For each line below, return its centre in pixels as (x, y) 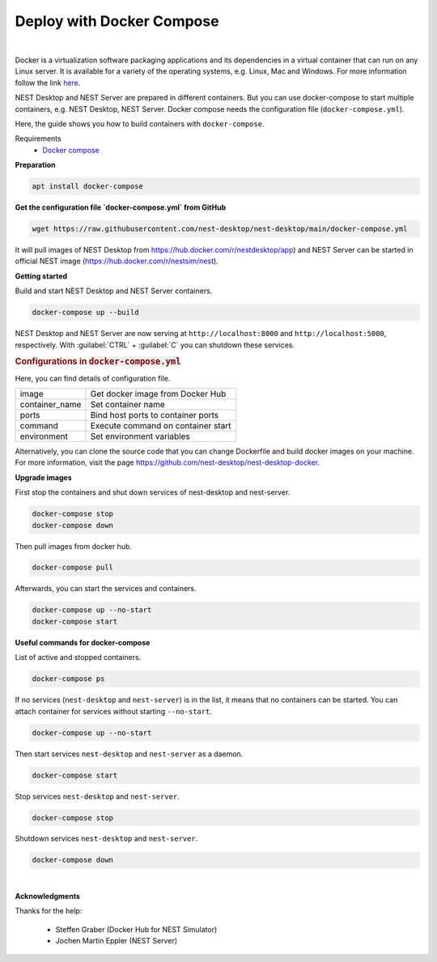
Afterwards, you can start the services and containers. (106, 589)
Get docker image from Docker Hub (158, 394)
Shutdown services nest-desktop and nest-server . (106, 839)
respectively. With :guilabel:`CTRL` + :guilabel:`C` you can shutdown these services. (155, 345)
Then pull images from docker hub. (74, 546)
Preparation (35, 165)
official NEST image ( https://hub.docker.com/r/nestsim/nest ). (117, 261)
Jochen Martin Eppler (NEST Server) (117, 941)
